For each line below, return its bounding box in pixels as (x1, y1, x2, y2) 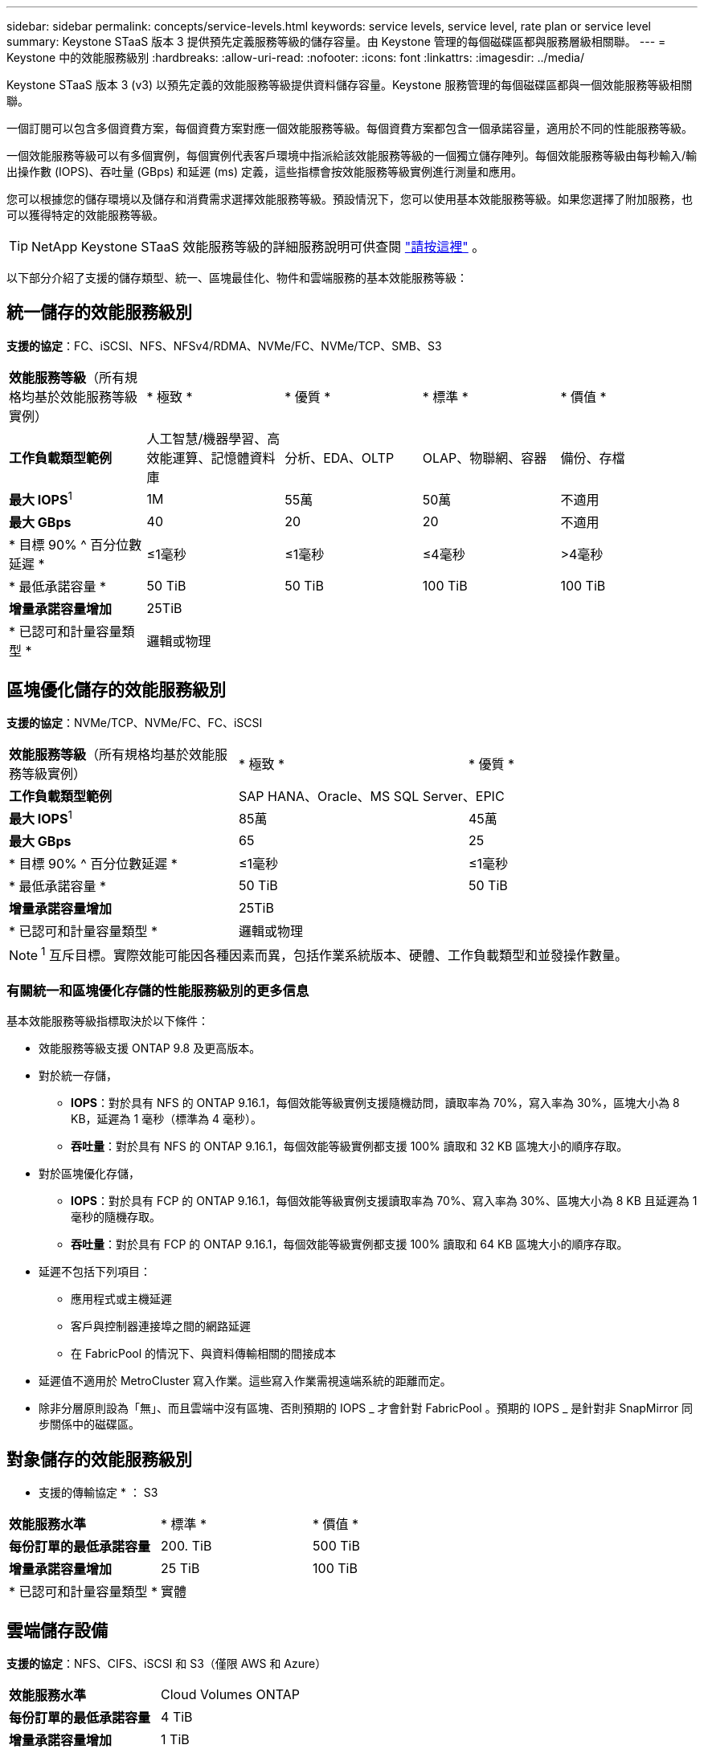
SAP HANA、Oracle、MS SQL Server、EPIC (238, 788, 505, 805)
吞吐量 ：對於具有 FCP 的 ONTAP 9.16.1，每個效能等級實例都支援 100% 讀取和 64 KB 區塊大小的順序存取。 (71, 1237, 628, 1252)
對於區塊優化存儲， (39, 1167, 140, 1181)
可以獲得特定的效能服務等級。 (6, 208, 164, 222)
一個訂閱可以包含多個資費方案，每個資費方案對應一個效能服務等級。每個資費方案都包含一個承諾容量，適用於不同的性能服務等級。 (6, 121, 693, 135)
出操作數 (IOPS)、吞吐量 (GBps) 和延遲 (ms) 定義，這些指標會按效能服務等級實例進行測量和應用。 (6, 165, 522, 178)
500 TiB (313, 1538, 360, 1555)
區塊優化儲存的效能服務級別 (6, 679, 226, 700)
